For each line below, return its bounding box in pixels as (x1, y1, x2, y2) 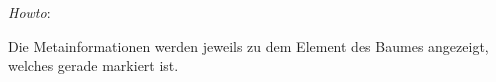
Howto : (8, 2, 51, 22)
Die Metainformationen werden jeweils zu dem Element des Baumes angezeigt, (8, 35, 489, 56)
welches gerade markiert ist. (8, 55, 179, 76)
